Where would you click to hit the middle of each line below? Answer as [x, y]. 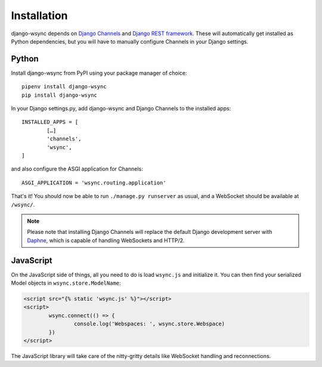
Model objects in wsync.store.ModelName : [66, 283]
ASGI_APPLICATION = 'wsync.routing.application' [94, 183]
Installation [39, 16]
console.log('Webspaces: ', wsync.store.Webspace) [149, 324]
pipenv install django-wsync [64, 87]
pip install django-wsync [60, 95]
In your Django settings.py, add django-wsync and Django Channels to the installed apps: [121, 109]
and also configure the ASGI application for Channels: [77, 169]
